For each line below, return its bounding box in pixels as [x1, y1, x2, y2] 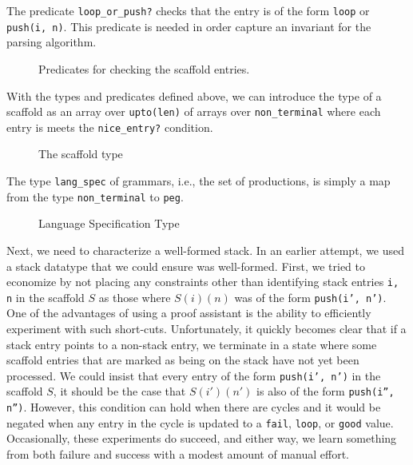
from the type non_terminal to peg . [6, 188, 184, 205]
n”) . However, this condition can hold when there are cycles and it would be [6, 399, 381, 415]
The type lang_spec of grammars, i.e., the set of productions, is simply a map [6, 173, 391, 189]
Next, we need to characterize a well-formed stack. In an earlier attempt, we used [6, 241, 405, 258]
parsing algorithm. [6, 34, 97, 50]
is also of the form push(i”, [256, 383, 395, 399]
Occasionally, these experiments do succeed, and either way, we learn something [6, 430, 397, 447]
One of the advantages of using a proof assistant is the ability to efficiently [6, 304, 371, 321]
